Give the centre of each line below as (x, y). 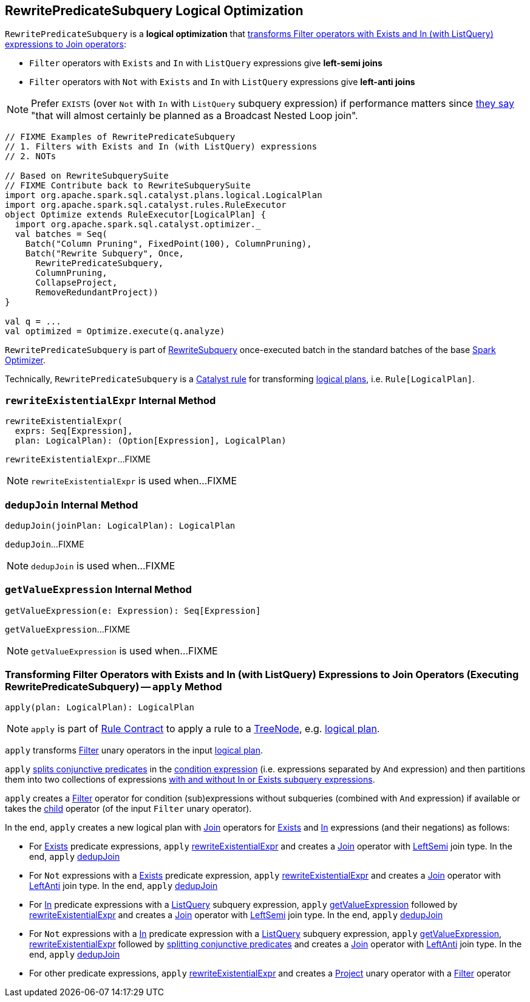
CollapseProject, (76, 283)
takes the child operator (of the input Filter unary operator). (128, 809)
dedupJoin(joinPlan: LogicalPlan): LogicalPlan (120, 525)
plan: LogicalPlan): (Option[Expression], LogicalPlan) (151, 441)
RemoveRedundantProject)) (97, 293)
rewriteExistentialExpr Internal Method (110, 400)
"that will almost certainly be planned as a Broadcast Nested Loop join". (195, 116)
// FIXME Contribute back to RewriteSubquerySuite (128, 186)
